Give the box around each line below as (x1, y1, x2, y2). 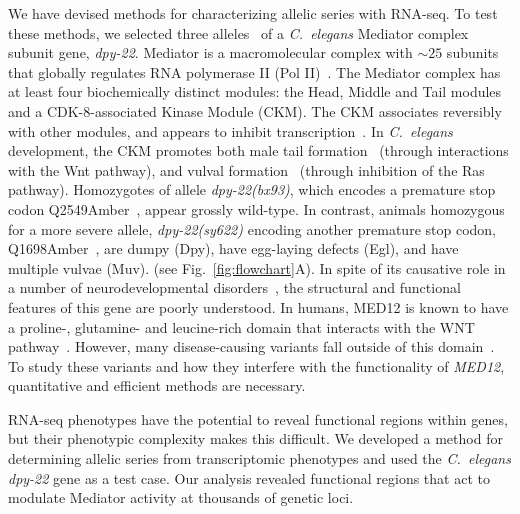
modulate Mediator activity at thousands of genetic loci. (8, 487, 354, 508)
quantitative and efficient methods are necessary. (8, 375, 306, 396)
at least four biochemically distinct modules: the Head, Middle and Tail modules (8, 81, 502, 102)
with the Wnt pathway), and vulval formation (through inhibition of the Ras (8, 159, 485, 180)
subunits (446, 42, 499, 63)
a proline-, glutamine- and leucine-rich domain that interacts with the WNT (8, 316, 475, 337)
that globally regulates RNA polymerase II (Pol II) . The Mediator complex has (8, 61, 501, 82)
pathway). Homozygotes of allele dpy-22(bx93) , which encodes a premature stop (8, 179, 496, 200)
